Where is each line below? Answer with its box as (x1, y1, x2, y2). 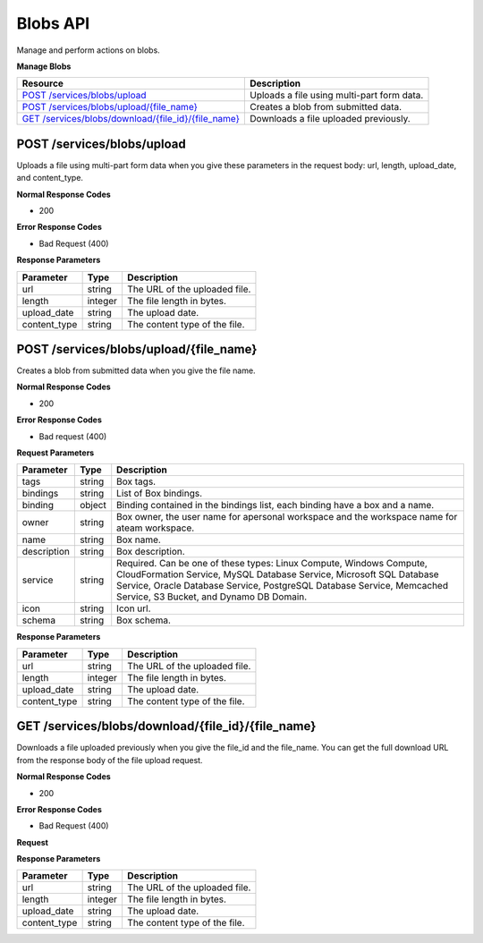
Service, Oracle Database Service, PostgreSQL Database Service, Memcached (116, 580, 449, 592)
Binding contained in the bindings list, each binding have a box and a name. (116, 499, 435, 512)
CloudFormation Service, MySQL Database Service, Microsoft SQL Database (116, 568, 439, 581)
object (79, 499, 106, 512)
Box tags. (116, 475, 157, 488)
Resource (21, 77, 64, 89)
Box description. (116, 546, 185, 558)
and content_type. (16, 173, 84, 183)
